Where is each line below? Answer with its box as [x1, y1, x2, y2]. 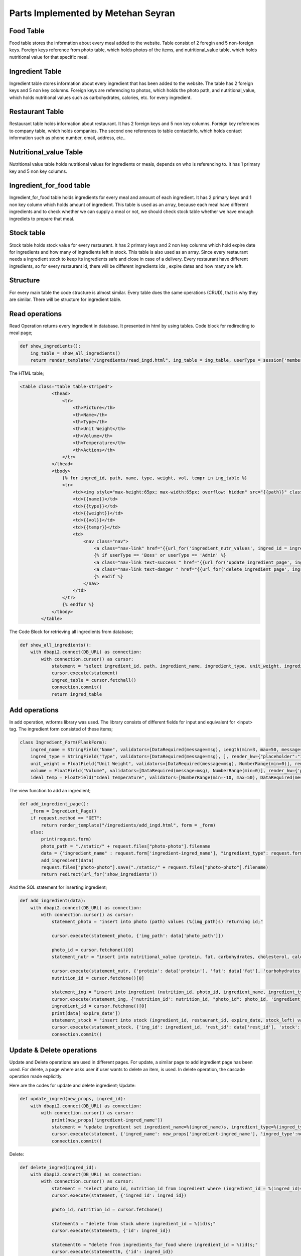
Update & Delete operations [9, 1046, 97, 1055]
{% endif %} [93, 573, 123, 579]
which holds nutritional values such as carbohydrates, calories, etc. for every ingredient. [9, 94, 192, 100]
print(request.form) [41, 836, 92, 842]
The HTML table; [9, 370, 45, 376]
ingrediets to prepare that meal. [9, 216, 75, 222]
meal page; [9, 330, 33, 336]
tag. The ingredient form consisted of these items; [9, 726, 113, 732]
